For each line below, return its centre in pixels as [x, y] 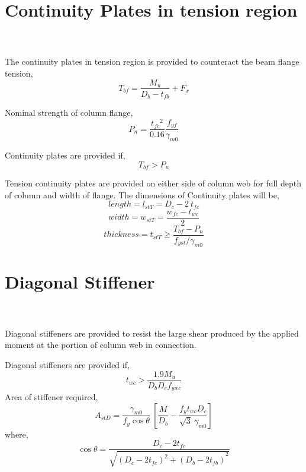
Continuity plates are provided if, [65, 155]
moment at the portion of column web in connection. [101, 345]
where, [17, 434]
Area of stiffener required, [51, 397]
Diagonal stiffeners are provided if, [67, 365]
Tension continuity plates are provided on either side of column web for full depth [153, 183]
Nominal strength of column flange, [69, 113]
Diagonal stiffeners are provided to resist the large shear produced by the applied [152, 333]
